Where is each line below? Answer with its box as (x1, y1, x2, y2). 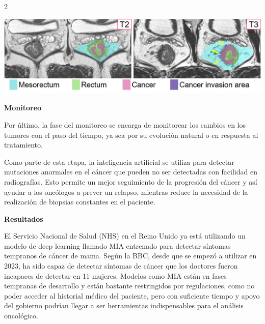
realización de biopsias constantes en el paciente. (4, 196, 155, 207)
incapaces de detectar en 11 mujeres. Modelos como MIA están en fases (4, 270, 227, 281)
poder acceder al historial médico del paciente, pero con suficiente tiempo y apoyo (4, 290, 260, 301)
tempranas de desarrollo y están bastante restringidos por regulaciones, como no (4, 280, 255, 291)
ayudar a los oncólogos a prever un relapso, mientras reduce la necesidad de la (4, 186, 248, 197)
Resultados (4, 213, 43, 224)
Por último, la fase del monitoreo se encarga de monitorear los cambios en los (4, 119, 246, 130)
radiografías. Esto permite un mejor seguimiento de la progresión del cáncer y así (4, 176, 257, 187)
